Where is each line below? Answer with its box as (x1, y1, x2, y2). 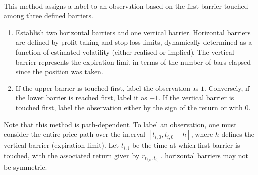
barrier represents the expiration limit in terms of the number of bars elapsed (15, 56, 251, 67)
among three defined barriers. (4, 10, 93, 21)
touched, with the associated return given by (4, 150, 140, 160)
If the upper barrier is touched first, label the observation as (15, 83, 199, 93)
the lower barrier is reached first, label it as (15, 92, 147, 103)
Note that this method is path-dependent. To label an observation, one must (4, 119, 237, 129)
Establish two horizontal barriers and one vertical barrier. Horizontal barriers (15, 27, 251, 37)
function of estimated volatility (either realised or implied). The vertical (15, 46, 234, 57)
